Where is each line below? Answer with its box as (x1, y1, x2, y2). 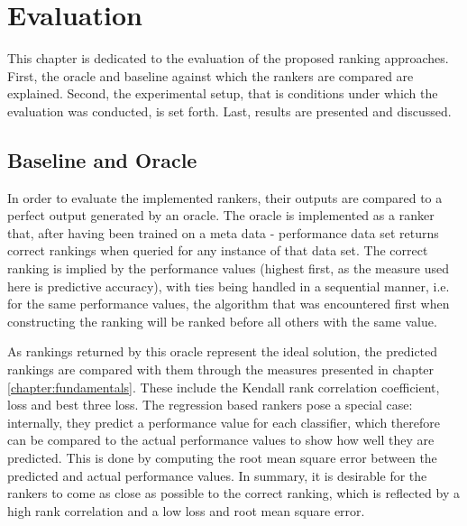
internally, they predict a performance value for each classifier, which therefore (7, 412, 440, 431)
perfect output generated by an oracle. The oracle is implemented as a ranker (7, 206, 435, 225)
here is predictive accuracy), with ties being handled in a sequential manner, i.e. (7, 276, 450, 295)
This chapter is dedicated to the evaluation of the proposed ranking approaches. (7, 49, 449, 68)
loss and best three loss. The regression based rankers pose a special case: (7, 395, 413, 414)
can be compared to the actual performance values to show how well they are (7, 430, 435, 449)
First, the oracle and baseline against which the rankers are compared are (7, 66, 414, 85)
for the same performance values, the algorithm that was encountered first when (7, 294, 450, 313)
